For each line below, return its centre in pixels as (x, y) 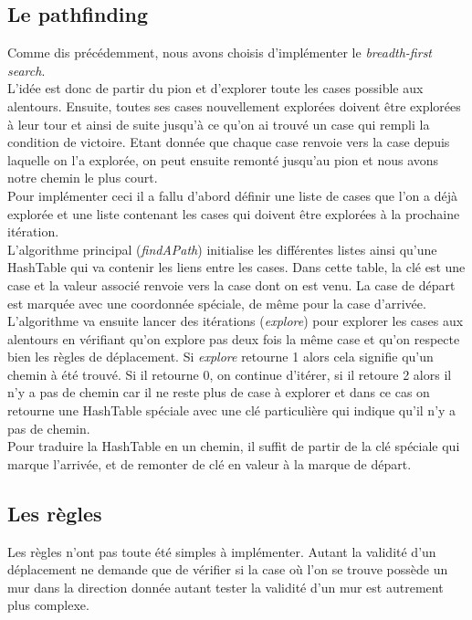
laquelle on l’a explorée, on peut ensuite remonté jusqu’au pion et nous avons (223, 159)
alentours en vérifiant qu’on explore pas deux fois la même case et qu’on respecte (234, 338)
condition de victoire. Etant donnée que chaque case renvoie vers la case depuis (229, 142)
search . (26, 70)
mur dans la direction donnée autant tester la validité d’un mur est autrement (226, 587)
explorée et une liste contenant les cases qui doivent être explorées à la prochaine (234, 213)
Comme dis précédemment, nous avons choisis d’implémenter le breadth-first (220, 53)
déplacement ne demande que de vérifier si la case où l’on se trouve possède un (228, 569)
